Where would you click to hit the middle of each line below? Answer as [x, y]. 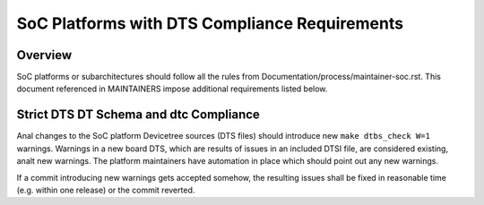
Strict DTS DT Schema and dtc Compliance [138, 115]
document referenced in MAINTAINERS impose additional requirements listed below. [172, 89]
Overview [44, 55]
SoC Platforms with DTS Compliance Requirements [210, 23]
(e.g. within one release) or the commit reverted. [106, 190]
